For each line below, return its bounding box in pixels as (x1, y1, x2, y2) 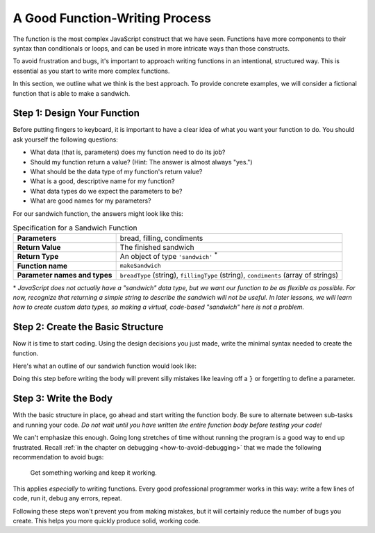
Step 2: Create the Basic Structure (12, 321, 164, 333)
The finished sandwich (119, 243, 194, 253)
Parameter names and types (17, 270, 112, 280)
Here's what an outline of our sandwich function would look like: (12, 362, 197, 371)
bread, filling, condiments (119, 233, 203, 243)
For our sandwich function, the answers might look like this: (12, 209, 183, 218)
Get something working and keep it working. (30, 468, 158, 477)
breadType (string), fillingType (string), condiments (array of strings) (119, 270, 339, 280)
